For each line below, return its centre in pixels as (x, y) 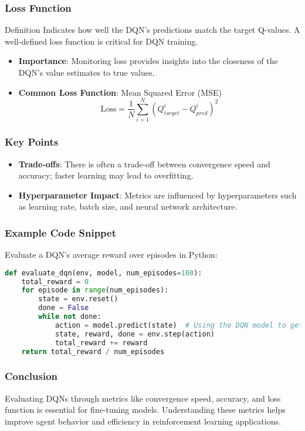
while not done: (70, 317)
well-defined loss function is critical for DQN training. (101, 41)
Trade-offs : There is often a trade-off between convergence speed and (144, 164)
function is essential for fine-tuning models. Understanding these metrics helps (145, 410)
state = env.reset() (78, 299)
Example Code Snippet (61, 232)
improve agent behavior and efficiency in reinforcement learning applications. (143, 421)
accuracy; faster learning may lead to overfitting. (106, 175)
